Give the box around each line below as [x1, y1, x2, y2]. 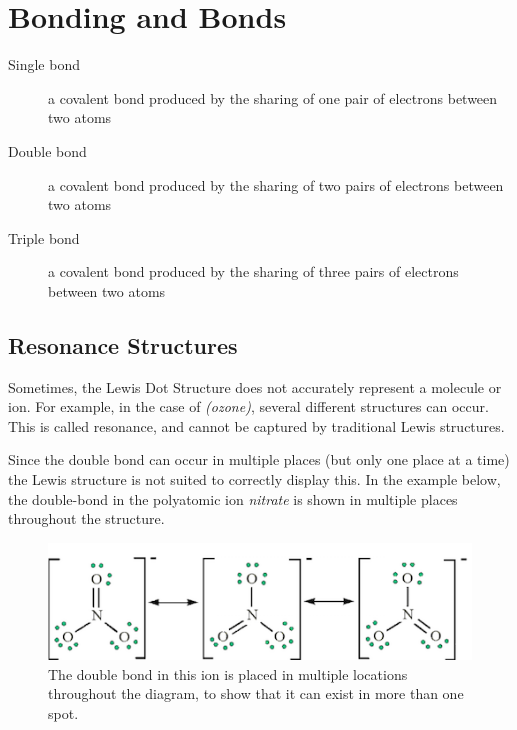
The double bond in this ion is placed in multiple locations [48, 663, 408, 684]
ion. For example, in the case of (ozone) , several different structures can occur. [8, 396, 489, 417]
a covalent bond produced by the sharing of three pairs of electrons [48, 261, 459, 282]
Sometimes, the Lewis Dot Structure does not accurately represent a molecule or [8, 376, 502, 397]
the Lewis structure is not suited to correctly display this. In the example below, [8, 469, 501, 490]
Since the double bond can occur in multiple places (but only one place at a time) [8, 449, 510, 470]
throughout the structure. [8, 508, 165, 529]
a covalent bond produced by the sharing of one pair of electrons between [48, 87, 498, 108]
